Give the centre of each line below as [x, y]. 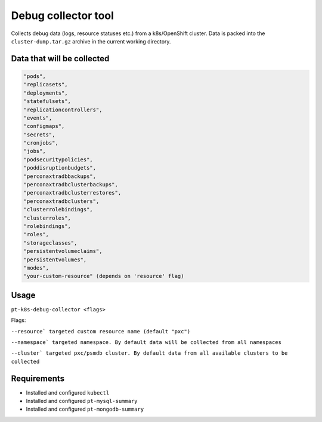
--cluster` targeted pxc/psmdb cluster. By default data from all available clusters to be [149, 353]
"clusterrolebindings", [58, 210]
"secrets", [39, 135]
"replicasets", [46, 85]
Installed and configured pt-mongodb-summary [85, 409]
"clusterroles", [47, 218]
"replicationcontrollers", [63, 110]
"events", [38, 118]
